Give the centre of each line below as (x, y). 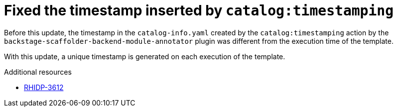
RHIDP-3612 (44, 87)
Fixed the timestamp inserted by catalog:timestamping (199, 10)
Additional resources (38, 72)
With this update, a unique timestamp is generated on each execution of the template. (145, 56)
